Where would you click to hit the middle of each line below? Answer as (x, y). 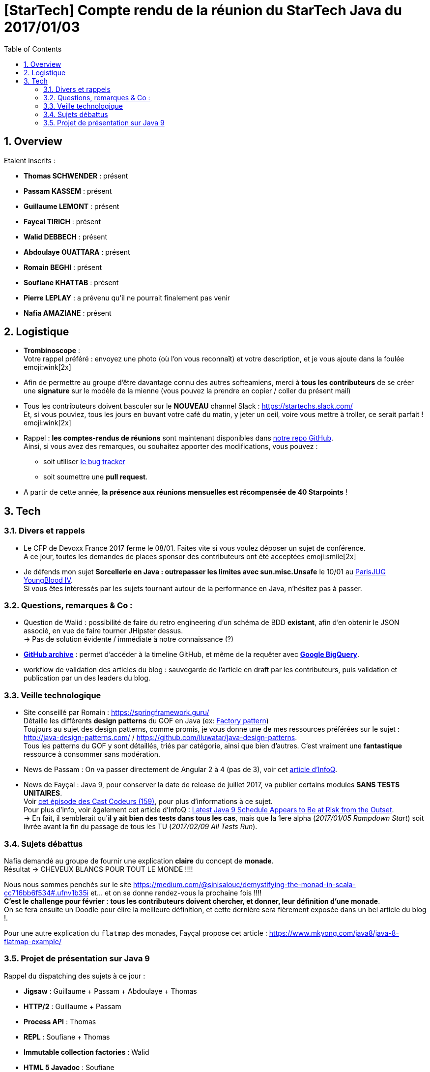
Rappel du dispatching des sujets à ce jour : (75, 976)
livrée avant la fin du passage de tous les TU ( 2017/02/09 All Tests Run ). (141, 827)
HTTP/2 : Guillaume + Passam (72, 1006)
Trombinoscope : (52, 351)
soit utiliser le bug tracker (84, 462)
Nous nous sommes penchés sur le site (68, 884)
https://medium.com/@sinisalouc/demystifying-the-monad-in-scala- (244, 884)
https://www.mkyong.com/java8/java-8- (334, 933)
